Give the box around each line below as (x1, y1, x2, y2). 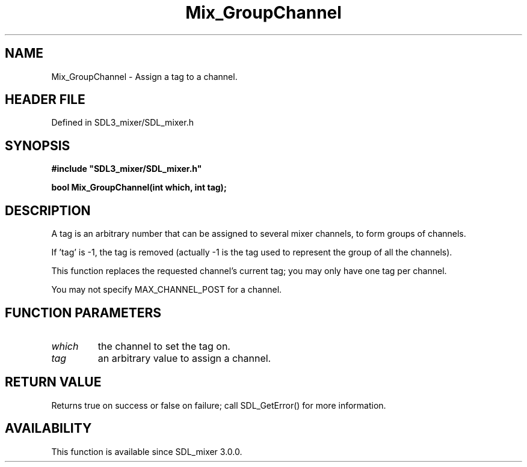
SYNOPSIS (5, 138, 70, 153)
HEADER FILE (5, 92, 85, 108)
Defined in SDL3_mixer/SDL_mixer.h (51, 117, 194, 128)
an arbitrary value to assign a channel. (97, 352, 271, 364)
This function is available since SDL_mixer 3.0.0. (51, 446, 242, 457)
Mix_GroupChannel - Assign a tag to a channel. (51, 71, 238, 82)
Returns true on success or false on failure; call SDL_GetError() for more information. (51, 400, 386, 411)
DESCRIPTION (5, 203, 91, 218)
